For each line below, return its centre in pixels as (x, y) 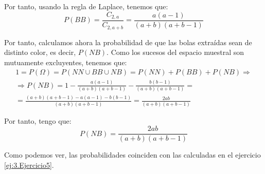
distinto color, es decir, (40, 52)
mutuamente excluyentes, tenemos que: (66, 62)
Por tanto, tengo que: (38, 120)
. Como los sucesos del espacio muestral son (175, 52)
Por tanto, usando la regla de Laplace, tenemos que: (86, 6)
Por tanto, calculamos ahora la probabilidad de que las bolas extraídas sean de (128, 42)
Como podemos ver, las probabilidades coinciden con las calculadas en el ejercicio (132, 155)
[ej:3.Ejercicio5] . (29, 165)
